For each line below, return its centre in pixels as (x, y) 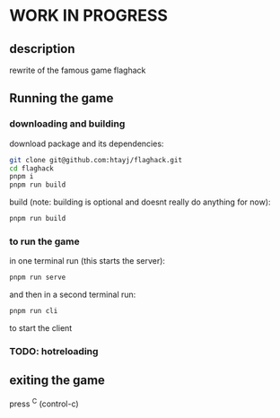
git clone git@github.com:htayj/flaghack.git (96, 160)
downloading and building (67, 124)
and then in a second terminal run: (73, 295)
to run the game (44, 241)
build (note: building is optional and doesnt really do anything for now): (140, 202)
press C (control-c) (44, 403)
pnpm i (22, 177)
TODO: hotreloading (54, 352)
